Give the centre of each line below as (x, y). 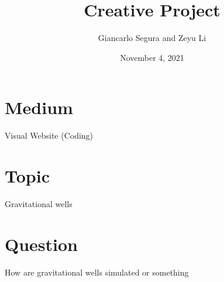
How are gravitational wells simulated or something (97, 272)
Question (41, 244)
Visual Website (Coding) (49, 135)
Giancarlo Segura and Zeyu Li (152, 38)
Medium (39, 107)
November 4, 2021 (152, 57)
